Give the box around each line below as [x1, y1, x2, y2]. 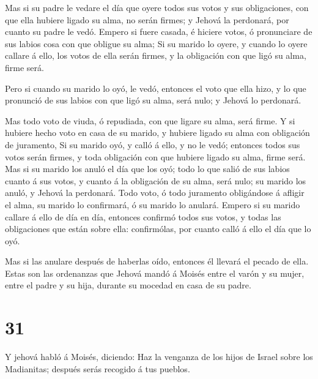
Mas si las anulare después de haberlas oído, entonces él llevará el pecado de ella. [5, 255, 309, 268]
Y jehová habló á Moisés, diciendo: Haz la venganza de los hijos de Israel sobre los [5, 350, 313, 363]
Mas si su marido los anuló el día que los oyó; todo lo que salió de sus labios [5, 162, 290, 175]
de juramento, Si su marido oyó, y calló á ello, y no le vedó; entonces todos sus [5, 138, 300, 151]
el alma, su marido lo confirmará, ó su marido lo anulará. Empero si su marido [5, 198, 300, 211]
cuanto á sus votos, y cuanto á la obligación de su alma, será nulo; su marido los [5, 174, 306, 187]
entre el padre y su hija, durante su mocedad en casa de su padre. [5, 279, 251, 291]
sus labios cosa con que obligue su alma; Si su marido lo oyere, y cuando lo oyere [5, 37, 308, 50]
